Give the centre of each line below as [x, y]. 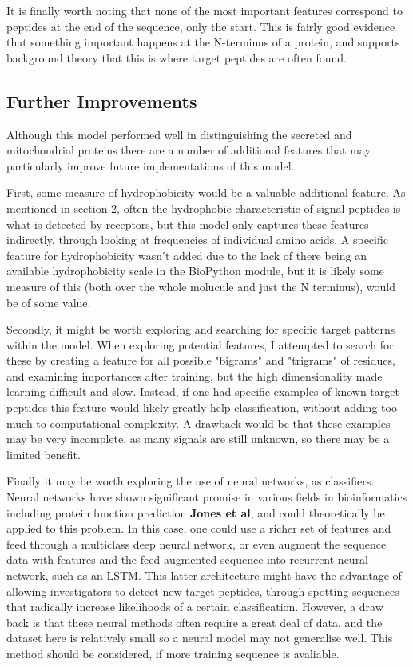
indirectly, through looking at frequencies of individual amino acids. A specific [197, 240]
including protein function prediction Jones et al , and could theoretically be [196, 512]
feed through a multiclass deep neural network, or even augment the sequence [197, 543]
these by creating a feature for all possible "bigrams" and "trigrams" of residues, [201, 360]
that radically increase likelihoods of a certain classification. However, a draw [195, 607]
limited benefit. [44, 454]
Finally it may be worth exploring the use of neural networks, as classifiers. [191, 481]
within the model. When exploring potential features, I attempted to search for [200, 344]
